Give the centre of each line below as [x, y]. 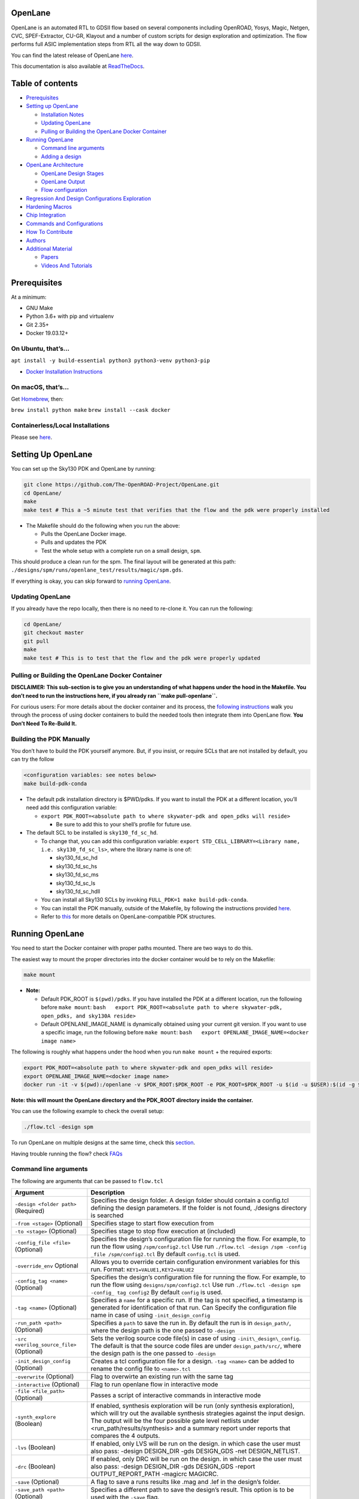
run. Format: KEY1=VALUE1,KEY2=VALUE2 [142, 1269]
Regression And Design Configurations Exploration [89, 198]
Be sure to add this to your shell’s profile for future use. [124, 824]
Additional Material [49, 249]
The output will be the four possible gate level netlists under [175, 1421]
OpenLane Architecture [55, 165]
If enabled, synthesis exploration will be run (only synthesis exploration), [193, 1406]
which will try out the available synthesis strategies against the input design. [198, 1413]
